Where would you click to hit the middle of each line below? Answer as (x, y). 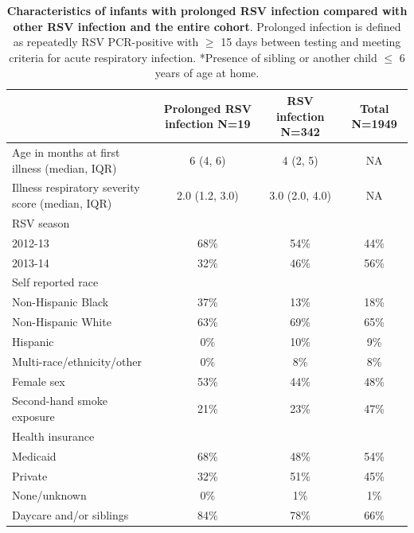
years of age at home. (207, 73)
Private (30, 475)
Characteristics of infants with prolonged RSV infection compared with (207, 10)
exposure (33, 416)
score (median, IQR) (62, 203)
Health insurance (53, 436)
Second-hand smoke (60, 401)
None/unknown (49, 495)
